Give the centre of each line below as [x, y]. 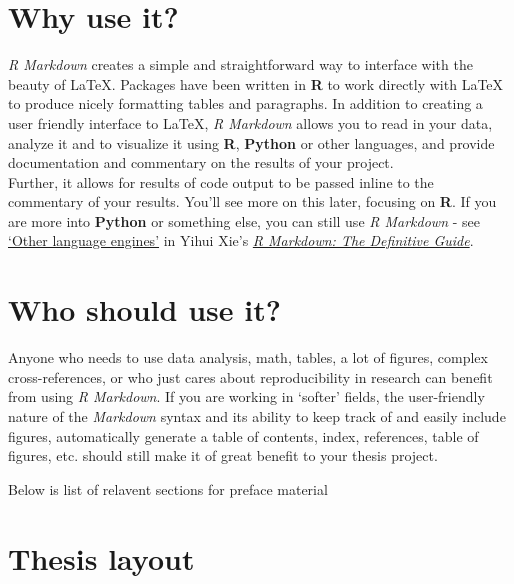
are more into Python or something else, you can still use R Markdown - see [244, 220]
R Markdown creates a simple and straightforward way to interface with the [240, 64]
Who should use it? [144, 309]
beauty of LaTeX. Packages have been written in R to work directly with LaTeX [256, 83]
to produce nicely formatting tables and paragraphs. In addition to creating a [245, 103]
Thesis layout [101, 557]
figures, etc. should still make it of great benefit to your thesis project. [223, 455]
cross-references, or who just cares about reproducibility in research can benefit [250, 376]
